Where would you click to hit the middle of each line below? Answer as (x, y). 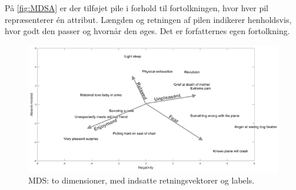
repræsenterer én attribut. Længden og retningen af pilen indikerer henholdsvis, (148, 19)
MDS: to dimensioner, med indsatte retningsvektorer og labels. (142, 180)
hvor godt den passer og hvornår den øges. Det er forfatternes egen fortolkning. (147, 31)
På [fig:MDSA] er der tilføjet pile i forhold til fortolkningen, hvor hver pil (137, 8)
